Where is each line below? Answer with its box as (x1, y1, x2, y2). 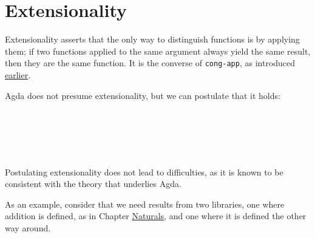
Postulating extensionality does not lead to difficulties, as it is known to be (5, 165, 283, 178)
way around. (5, 221, 51, 234)
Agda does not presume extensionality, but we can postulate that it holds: (5, 89, 280, 101)
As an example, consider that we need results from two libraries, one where (5, 197, 285, 210)
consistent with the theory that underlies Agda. (5, 177, 181, 190)
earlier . (5, 68, 31, 81)
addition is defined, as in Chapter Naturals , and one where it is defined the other (5, 209, 307, 222)
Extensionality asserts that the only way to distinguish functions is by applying (5, 33, 300, 46)
